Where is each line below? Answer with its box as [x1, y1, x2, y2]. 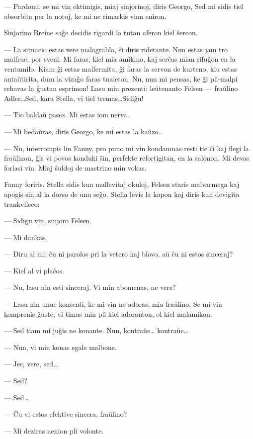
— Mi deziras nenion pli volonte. [4, 425, 104, 436]
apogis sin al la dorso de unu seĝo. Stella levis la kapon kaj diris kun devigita [4, 188, 240, 199]
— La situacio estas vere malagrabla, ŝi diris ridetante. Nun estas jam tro [4, 44, 228, 54]
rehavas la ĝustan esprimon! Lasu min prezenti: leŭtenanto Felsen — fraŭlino [4, 83, 238, 93]
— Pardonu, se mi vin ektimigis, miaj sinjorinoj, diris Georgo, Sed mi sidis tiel [4, 1, 244, 11]
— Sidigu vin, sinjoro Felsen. [4, 215, 92, 226]
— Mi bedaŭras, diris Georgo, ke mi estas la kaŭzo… [4, 126, 163, 136]
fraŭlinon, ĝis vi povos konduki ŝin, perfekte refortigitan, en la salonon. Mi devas [4, 153, 250, 163]
